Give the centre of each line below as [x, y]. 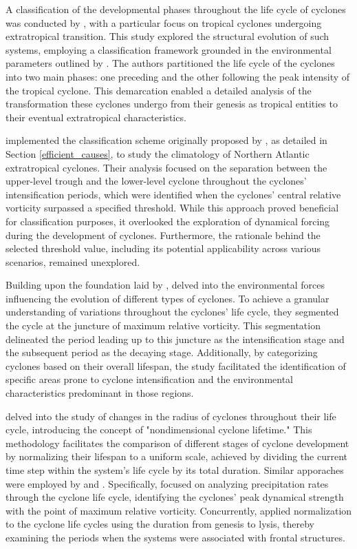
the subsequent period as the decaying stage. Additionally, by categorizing [162, 352]
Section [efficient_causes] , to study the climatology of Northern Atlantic [158, 153]
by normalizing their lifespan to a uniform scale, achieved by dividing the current [176, 456]
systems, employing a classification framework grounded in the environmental [169, 49]
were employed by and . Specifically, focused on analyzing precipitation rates [167, 483]
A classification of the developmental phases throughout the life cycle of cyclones [176, 9]
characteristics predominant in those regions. [100, 393]
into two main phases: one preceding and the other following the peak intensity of [178, 76]
